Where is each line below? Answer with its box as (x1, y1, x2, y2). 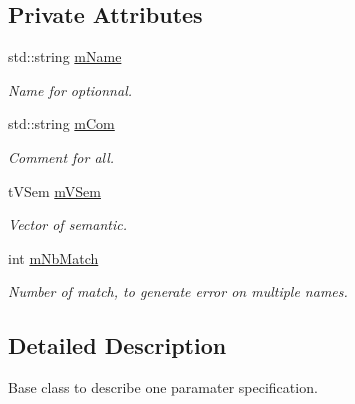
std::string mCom (8, 113, 115, 134)
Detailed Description (8, 330, 227, 361)
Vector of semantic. (8, 214, 127, 235)
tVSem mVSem (8, 180, 101, 201)
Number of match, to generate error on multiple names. (8, 281, 348, 302)
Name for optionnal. (8, 79, 133, 100)
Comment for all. (8, 146, 115, 167)
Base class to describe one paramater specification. (8, 377, 318, 398)
